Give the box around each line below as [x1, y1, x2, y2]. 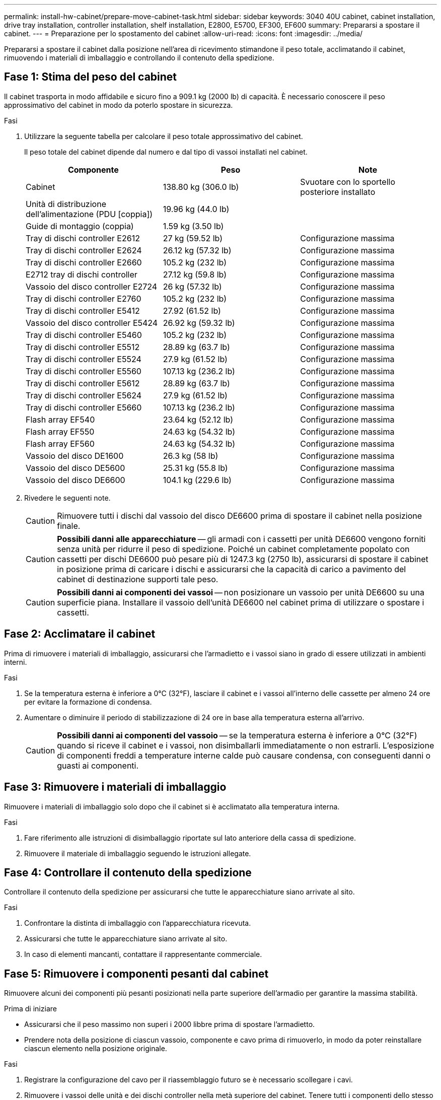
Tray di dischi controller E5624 [26, 390, 142, 400]
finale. [57, 520, 81, 531]
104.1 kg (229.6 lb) [163, 474, 232, 485]
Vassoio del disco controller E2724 [26, 281, 158, 292]
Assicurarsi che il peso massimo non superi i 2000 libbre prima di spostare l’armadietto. [24, 1020, 315, 1029]
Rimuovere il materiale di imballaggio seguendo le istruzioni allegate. [24, 849, 251, 858]
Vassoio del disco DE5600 [26, 462, 125, 473]
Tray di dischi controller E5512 [26, 341, 140, 352]
